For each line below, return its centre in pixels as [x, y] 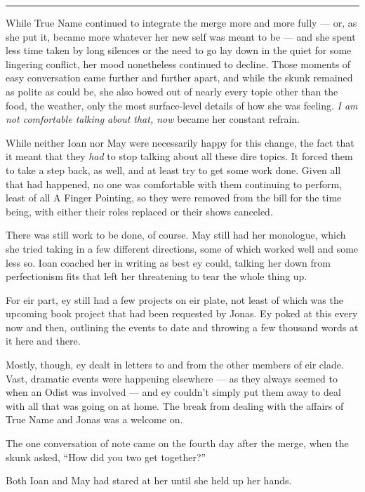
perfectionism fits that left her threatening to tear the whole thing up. [157, 276]
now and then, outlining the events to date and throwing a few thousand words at [182, 327]
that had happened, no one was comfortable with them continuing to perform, [174, 184]
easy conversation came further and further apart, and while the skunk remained [179, 78]
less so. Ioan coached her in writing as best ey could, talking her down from [168, 262]
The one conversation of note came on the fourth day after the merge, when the [177, 443]
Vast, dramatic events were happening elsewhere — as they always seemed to [172, 378]
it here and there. [43, 341]
